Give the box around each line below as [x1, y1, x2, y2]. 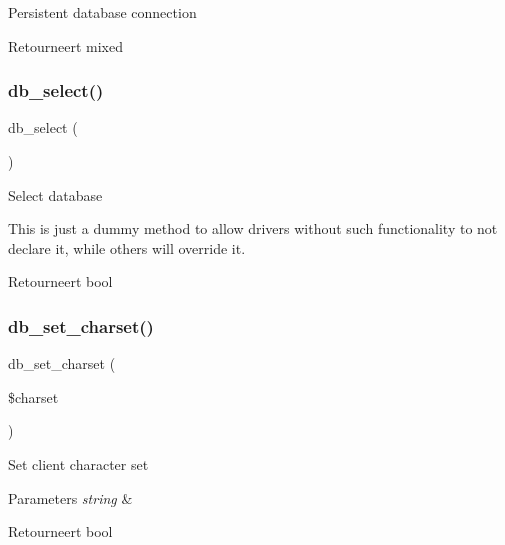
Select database [8, 184, 103, 205]
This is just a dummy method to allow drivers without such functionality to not [8, 218, 498, 239]
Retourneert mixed [8, 35, 123, 56]
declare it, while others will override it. [8, 237, 246, 258]
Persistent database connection [8, 2, 197, 22]
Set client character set [8, 453, 149, 474]
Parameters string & [8, 487, 133, 508]
